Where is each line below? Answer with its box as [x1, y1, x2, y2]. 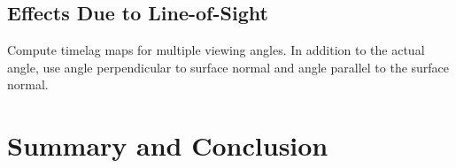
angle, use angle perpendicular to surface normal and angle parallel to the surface [7, 57, 450, 76]
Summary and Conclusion [7, 127, 328, 164]
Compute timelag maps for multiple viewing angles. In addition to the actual [7, 41, 425, 59]
